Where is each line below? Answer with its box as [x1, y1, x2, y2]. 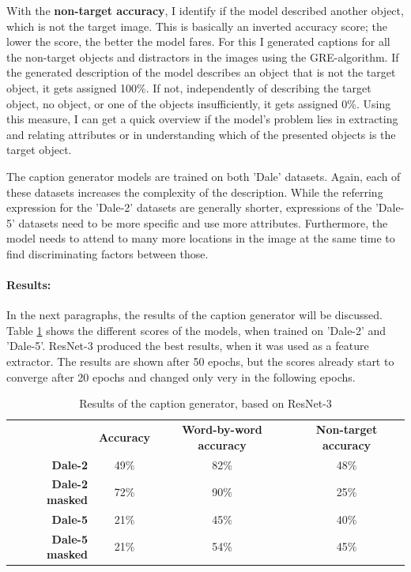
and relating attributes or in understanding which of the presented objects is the [6, 126, 396, 142]
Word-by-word [182, 421, 262, 438]
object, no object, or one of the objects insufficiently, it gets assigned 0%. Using [6, 95, 391, 111]
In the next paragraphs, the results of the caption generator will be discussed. [6, 307, 383, 323]
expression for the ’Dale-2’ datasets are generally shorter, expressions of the [6, 199, 372, 216]
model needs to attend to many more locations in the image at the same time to [6, 230, 395, 246]
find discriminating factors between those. [6, 245, 209, 262]
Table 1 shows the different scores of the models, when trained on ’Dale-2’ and [6, 322, 386, 338]
